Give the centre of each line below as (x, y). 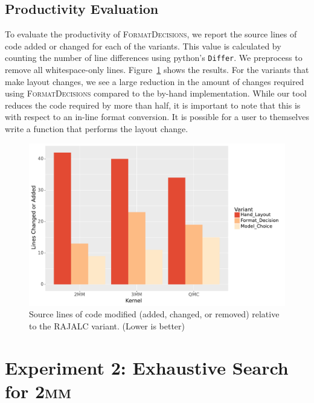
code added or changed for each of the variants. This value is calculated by (143, 46)
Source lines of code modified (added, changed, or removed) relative (154, 314)
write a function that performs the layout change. (97, 129)
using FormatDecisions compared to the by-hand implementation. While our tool (156, 93)
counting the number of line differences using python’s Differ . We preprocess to (154, 58)
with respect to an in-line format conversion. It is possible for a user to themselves (157, 117)
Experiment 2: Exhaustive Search (147, 367)
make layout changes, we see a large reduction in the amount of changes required (155, 81)
